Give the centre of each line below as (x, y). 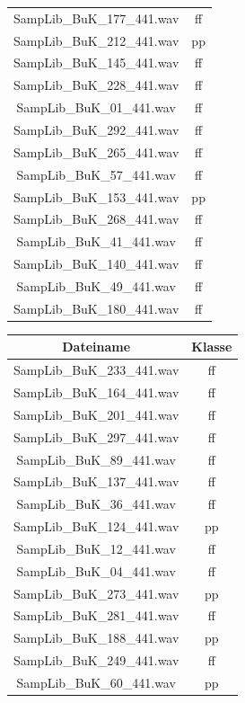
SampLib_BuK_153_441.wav (96, 196)
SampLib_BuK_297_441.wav (96, 436)
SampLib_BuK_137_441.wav (96, 481)
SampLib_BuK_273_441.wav (96, 593)
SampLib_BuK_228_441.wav (96, 85)
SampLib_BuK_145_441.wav (96, 62)
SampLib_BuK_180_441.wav (96, 308)
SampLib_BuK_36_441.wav (96, 504)
